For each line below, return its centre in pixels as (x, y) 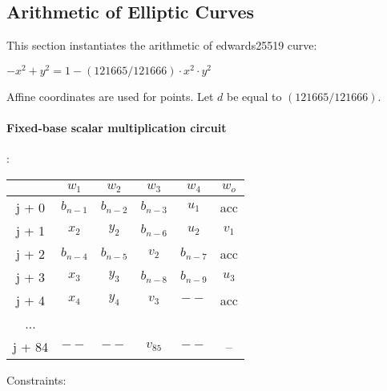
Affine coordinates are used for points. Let (110, 96)
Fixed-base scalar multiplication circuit (117, 128)
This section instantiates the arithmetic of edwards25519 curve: (162, 45)
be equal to (254, 96)
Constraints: (36, 379)
